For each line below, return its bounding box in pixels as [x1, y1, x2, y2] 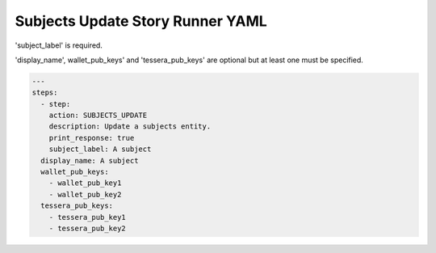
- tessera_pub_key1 [48, 213, 127, 221]
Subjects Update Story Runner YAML [15, 12, 268, 30]
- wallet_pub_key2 [48, 190, 122, 199]
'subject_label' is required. [15, 40, 103, 50]
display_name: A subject [40, 156, 139, 165]
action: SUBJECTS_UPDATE [48, 111, 148, 120]
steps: [31, 88, 58, 97]
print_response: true [48, 133, 135, 142]
